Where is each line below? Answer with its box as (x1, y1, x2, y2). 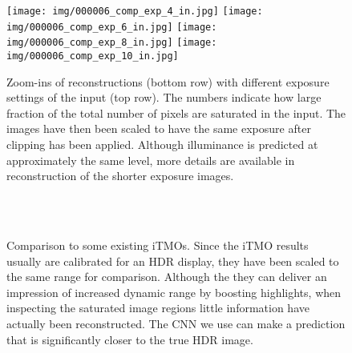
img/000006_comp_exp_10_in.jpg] (6, 50, 179, 62)
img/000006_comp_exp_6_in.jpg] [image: (6, 21, 217, 33)
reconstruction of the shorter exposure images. (6, 167, 234, 184)
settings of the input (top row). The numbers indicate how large (6, 89, 322, 106)
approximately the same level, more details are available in (6, 151, 295, 168)
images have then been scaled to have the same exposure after (6, 120, 311, 137)
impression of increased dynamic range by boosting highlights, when (6, 283, 342, 300)
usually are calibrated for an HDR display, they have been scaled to (6, 252, 339, 269)
